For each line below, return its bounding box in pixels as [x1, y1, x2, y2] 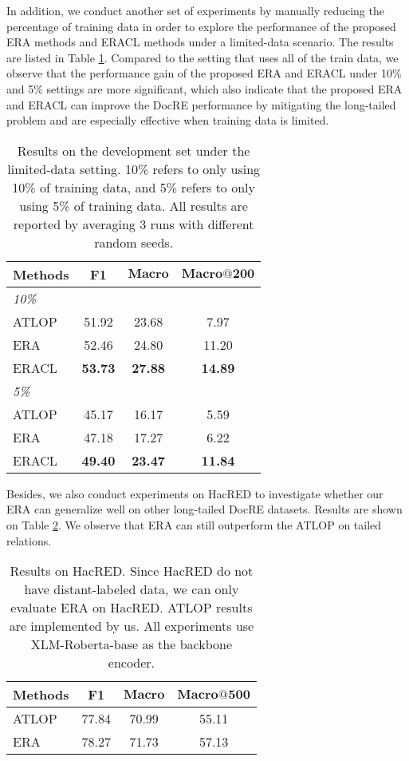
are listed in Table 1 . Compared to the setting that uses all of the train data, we [6, 49, 399, 65]
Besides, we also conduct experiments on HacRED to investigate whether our [6, 485, 383, 501]
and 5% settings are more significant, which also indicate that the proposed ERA [6, 80, 403, 97]
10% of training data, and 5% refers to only [12, 177, 255, 196]
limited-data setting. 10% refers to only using [7, 159, 261, 178]
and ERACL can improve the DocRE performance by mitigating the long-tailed [6, 96, 396, 113]
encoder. [108, 653, 155, 672]
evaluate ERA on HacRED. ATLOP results [10, 598, 253, 617]
